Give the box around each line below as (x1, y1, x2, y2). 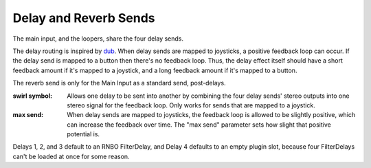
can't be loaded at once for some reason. (12, 152, 130, 160)
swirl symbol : (12, 92, 53, 100)
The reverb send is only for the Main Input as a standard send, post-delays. (12, 79, 226, 87)
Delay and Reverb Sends (12, 10, 155, 25)
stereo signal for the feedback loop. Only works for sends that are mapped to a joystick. (67, 101, 315, 109)
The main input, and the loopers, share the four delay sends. (12, 34, 184, 43)
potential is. (67, 130, 100, 138)
